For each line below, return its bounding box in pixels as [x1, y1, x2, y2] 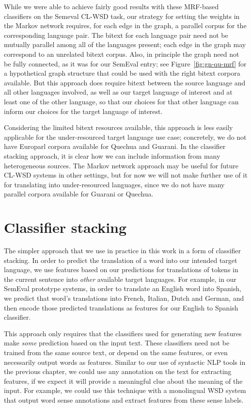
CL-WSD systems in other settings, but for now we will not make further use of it [4, 170, 248, 180]
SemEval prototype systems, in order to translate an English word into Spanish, [4, 283, 241, 294]
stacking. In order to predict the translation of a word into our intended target [4, 255, 237, 265]
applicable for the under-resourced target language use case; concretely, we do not [4, 131, 247, 142]
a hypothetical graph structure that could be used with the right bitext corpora [4, 68, 240, 78]
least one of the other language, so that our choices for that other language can [4, 96, 239, 106]
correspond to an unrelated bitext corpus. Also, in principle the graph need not [4, 49, 239, 59]
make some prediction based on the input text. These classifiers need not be [4, 338, 230, 348]
